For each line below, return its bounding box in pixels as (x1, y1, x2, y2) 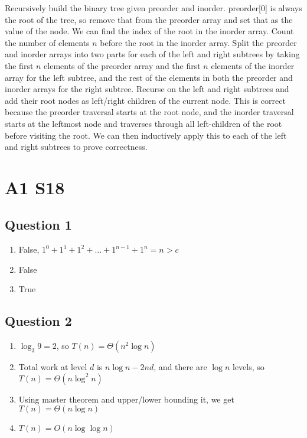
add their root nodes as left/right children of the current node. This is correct (5, 94, 286, 106)
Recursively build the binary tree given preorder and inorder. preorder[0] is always (5, 2, 302, 14)
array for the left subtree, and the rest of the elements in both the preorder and (5, 71, 293, 83)
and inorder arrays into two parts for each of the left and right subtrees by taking (5, 48, 300, 60)
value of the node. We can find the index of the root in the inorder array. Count (5, 25, 294, 37)
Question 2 (5, 312, 72, 330)
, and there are (153, 361, 207, 373)
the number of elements (5, 36, 90, 48)
